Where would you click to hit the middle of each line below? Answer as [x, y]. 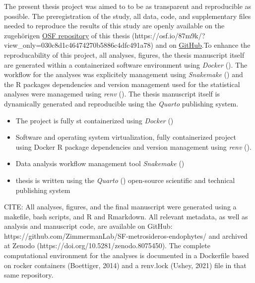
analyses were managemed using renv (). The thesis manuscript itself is [112, 94]
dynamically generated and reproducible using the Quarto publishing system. [121, 103]
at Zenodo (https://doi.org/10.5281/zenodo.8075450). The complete [107, 245]
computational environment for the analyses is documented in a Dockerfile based [127, 255]
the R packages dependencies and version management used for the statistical [122, 84]
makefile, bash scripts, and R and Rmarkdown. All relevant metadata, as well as [126, 216]
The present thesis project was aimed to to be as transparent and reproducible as [128, 6]
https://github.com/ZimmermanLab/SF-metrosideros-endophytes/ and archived [126, 236]
